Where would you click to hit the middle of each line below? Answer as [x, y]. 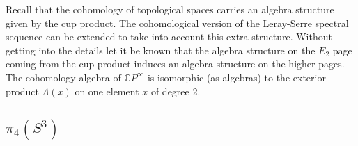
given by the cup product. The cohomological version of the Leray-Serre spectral [177, 23]
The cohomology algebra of [63, 77]
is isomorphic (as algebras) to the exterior [236, 77]
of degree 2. [176, 91]
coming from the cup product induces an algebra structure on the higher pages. [175, 64]
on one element [107, 91]
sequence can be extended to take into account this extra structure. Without [169, 36]
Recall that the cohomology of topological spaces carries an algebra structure [170, 9]
